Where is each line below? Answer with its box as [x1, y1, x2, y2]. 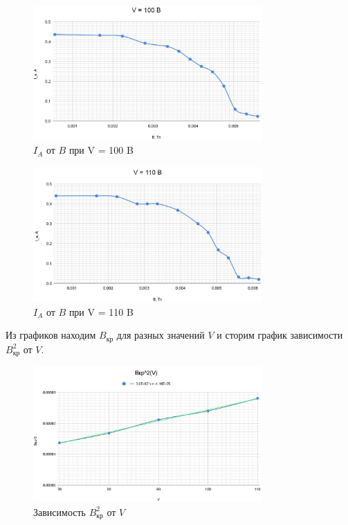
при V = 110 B [68, 304, 134, 319]
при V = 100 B [68, 143, 134, 157]
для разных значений [116, 328, 205, 342]
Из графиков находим [6, 328, 96, 342]
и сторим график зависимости [217, 328, 343, 342]
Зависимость [33, 504, 86, 519]
